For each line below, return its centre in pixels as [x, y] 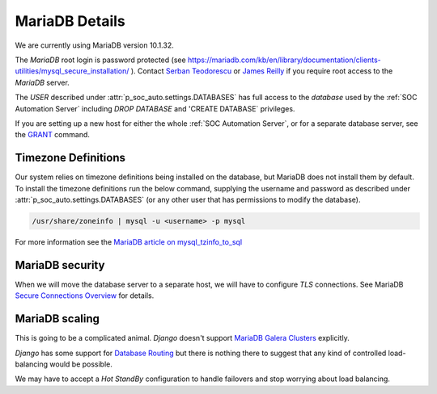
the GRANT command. [53, 135]
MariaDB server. [42, 82]
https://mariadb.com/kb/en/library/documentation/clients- [284, 60]
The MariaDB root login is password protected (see [100, 60]
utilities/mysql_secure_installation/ [72, 71]
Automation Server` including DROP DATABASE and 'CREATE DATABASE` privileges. [155, 108]
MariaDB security [60, 265]
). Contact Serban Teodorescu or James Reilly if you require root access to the [262, 71]
